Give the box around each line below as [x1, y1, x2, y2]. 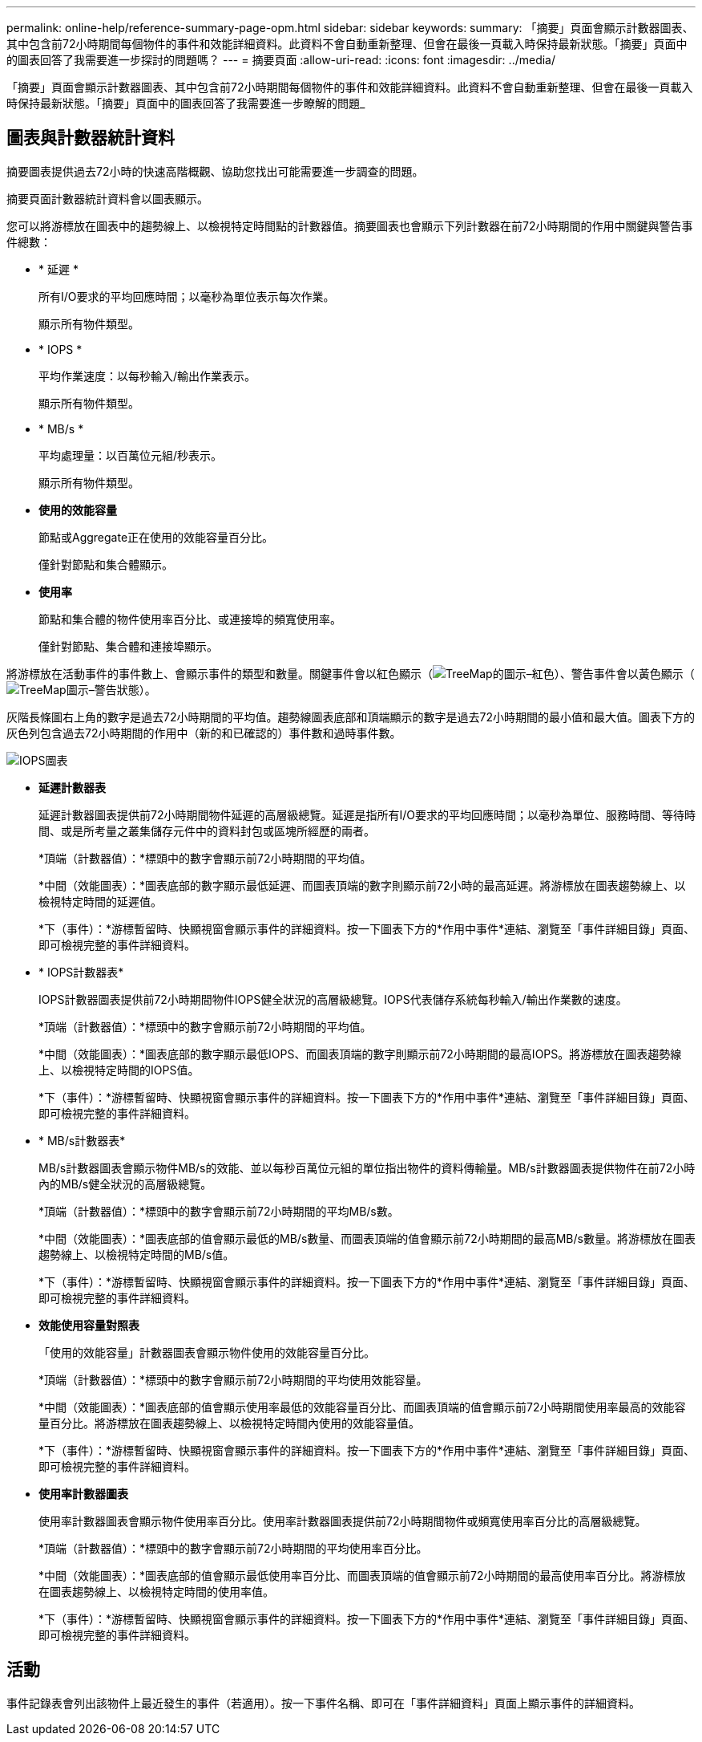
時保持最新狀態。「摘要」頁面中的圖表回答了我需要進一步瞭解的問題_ [6, 96, 365, 110]
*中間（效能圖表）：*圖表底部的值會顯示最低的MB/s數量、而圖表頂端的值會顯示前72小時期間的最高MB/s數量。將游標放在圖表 [38, 1231, 696, 1245]
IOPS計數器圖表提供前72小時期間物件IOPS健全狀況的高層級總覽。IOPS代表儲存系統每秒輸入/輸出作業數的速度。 [38, 992, 627, 1006]
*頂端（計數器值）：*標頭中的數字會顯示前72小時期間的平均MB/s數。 [38, 1204, 399, 1218]
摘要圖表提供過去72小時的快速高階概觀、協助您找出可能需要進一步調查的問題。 [6, 164, 424, 178]
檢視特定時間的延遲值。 [38, 894, 162, 908]
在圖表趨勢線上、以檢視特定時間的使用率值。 [38, 1584, 274, 1598]
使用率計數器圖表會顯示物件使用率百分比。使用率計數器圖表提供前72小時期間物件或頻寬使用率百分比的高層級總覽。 [38, 1513, 647, 1528]
